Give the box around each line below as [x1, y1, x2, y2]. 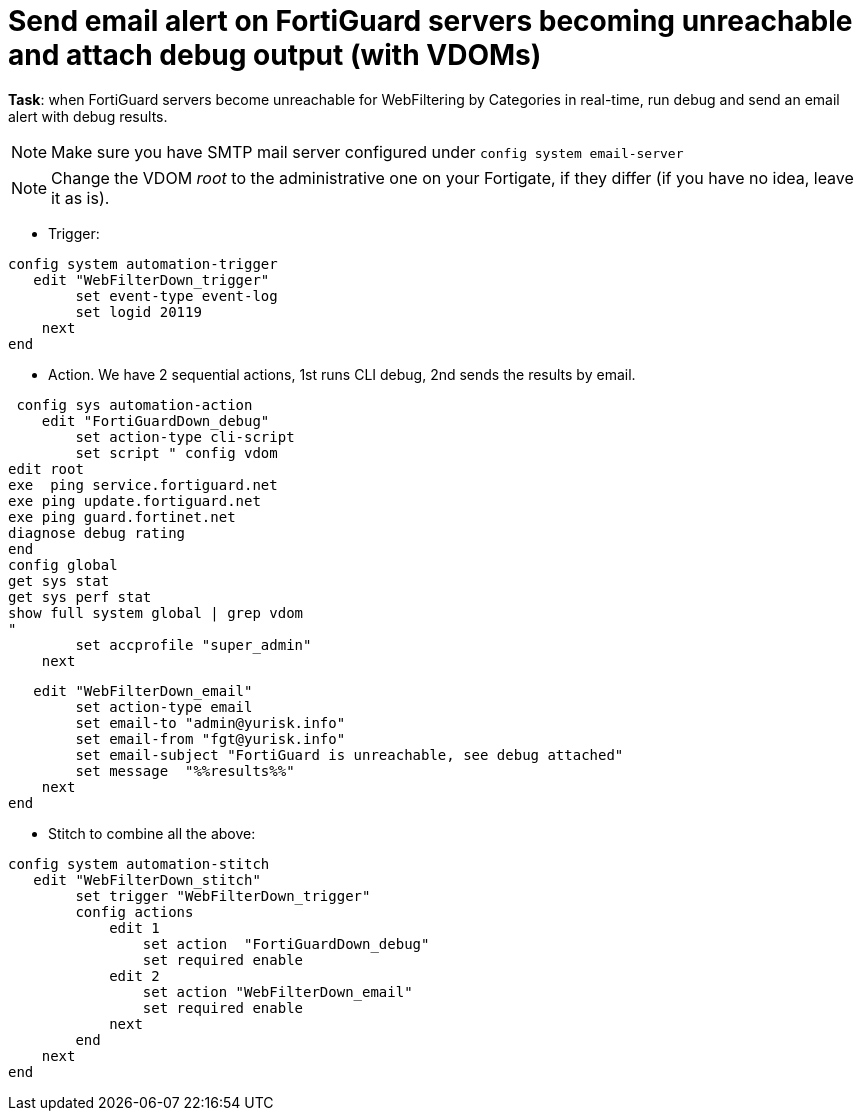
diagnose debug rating [8, 524, 186, 541]
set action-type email [75, 698, 253, 715]
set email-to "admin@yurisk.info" [75, 714, 346, 731]
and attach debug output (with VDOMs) [8, 38, 542, 72]
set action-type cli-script [75, 428, 295, 445]
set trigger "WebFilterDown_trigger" [75, 887, 371, 904]
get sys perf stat [8, 588, 152, 605]
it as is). [51, 187, 110, 208]
